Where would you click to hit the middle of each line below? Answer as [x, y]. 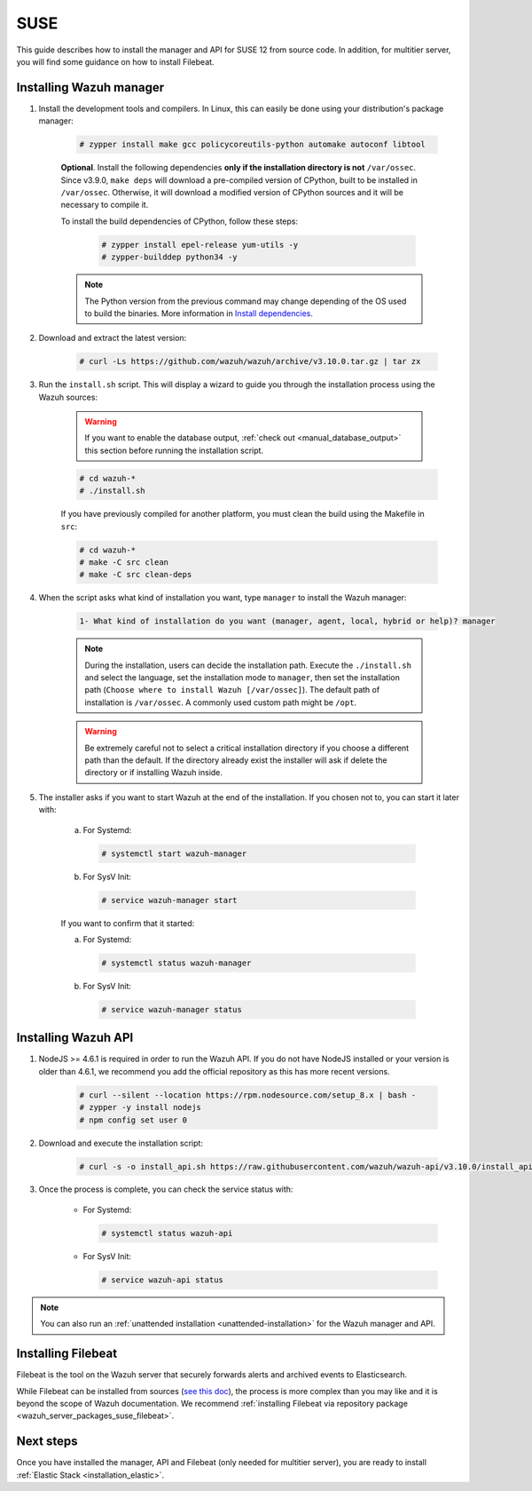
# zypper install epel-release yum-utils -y [200, 245]
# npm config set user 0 [133, 1120]
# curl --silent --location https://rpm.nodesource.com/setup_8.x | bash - [248, 1095]
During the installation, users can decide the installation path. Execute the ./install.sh [248, 665]
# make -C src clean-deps [136, 575]
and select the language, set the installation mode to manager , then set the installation [243, 678]
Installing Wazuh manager [90, 87]
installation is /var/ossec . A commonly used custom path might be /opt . [221, 702]
